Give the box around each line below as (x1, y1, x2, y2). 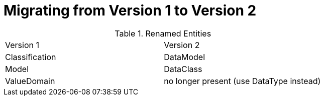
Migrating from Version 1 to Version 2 (4, 2, 257, 19)
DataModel (164, 51, 205, 62)
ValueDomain (5, 75, 55, 86)
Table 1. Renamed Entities (115, 28, 211, 38)
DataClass (164, 63, 202, 74)
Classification (5, 51, 56, 62)
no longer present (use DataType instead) (164, 75, 321, 86)
